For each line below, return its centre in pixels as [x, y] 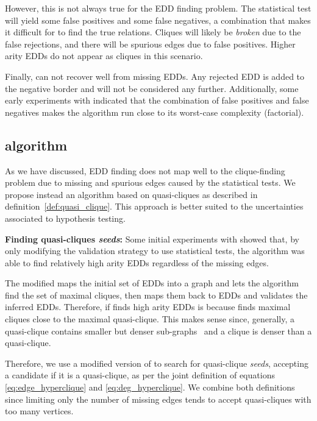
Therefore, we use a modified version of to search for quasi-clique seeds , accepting [157, 363]
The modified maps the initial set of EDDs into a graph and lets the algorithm [152, 283]
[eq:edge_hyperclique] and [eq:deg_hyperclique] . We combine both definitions [150, 387]
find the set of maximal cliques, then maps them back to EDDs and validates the [156, 295]
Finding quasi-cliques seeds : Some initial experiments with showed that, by [152, 239]
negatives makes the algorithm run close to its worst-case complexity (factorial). [155, 112]
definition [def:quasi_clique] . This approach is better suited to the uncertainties [154, 206]
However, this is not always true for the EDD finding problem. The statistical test [158, 8]
